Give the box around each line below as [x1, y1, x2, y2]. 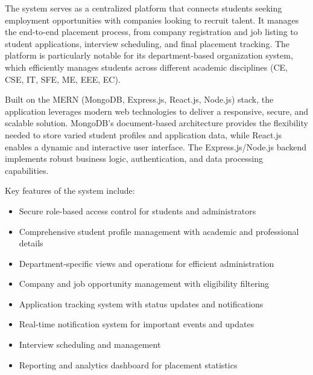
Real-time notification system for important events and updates [19, 318, 255, 330]
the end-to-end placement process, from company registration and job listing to [5, 25, 298, 38]
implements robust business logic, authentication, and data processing [5, 152, 264, 165]
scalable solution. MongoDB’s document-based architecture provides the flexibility [5, 117, 308, 129]
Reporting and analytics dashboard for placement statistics [19, 358, 238, 371]
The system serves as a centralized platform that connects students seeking [5, 2, 282, 14]
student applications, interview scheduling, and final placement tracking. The [5, 37, 290, 50]
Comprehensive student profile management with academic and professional [19, 225, 299, 237]
